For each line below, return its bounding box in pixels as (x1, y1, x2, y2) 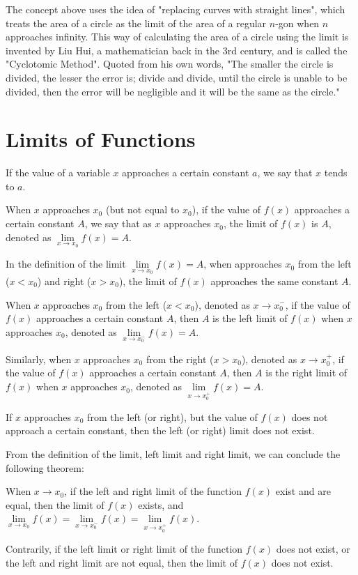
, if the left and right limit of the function (64, 484, 242, 498)
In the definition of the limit (6, 256, 126, 271)
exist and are (275, 484, 331, 498)
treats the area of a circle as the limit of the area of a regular (6, 15, 267, 30)
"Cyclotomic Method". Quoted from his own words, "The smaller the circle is (6, 56, 334, 71)
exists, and (138, 497, 184, 512)
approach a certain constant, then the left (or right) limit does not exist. (6, 423, 315, 438)
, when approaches (203, 256, 282, 271)
